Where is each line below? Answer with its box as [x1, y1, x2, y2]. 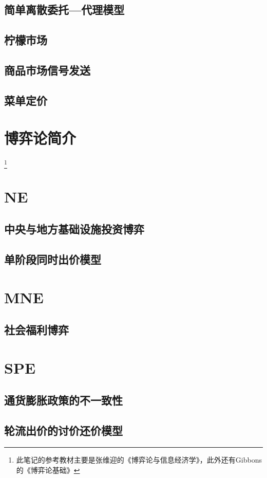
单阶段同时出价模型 [4, 251, 101, 267]
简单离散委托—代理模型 [4, 2, 125, 17]
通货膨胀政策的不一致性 [4, 392, 123, 408]
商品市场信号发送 [4, 62, 90, 78]
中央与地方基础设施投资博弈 [4, 221, 144, 237]
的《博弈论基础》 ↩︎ [16, 464, 80, 475]
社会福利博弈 [4, 322, 69, 338]
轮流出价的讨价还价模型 [4, 422, 123, 438]
